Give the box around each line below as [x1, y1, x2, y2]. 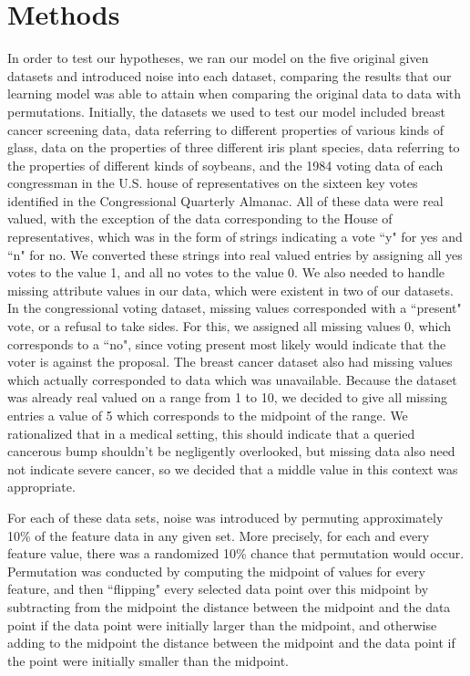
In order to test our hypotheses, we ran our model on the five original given [7, 48, 429, 68]
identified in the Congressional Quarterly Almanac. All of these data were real [7, 191, 444, 210]
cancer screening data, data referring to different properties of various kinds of [7, 120, 444, 139]
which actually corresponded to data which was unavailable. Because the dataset [7, 369, 457, 389]
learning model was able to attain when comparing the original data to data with [7, 84, 461, 103]
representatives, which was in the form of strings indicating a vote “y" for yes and [7, 227, 463, 246]
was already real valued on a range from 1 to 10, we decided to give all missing [7, 388, 447, 407]
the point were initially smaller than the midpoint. [7, 650, 289, 670]
